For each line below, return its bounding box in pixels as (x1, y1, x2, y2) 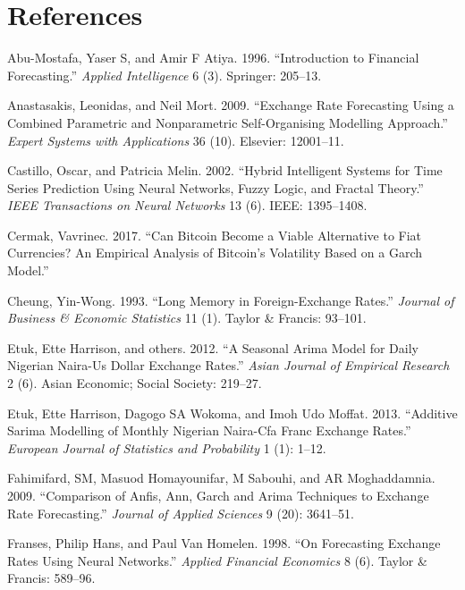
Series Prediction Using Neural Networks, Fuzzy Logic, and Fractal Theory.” (7, 178, 424, 197)
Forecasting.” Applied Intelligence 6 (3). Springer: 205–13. (7, 65, 322, 84)
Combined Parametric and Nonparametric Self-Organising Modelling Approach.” (7, 113, 448, 131)
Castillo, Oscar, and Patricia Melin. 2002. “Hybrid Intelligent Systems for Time (7, 161, 443, 180)
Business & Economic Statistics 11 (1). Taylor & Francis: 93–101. (7, 308, 367, 327)
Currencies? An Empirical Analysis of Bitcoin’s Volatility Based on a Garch (7, 243, 423, 262)
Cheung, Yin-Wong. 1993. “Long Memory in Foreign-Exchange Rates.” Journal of (7, 291, 454, 309)
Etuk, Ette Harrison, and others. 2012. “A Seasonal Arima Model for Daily (7, 338, 418, 357)
